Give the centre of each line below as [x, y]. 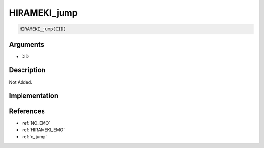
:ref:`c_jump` [34, 137]
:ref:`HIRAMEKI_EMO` [43, 130]
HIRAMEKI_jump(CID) [43, 29]
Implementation [34, 96]
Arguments [27, 45]
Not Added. [21, 82]
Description [27, 70]
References [27, 112]
